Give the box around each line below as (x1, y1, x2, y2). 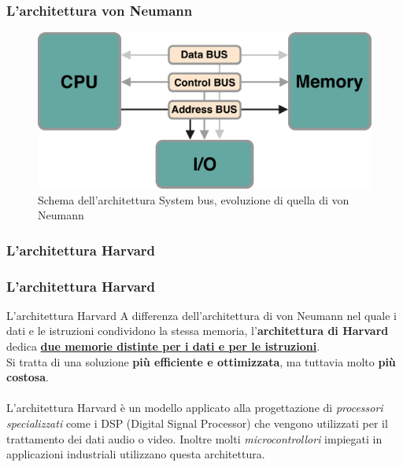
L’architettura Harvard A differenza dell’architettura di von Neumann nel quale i (6, 307, 397, 323)
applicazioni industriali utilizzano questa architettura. (6, 446, 265, 462)
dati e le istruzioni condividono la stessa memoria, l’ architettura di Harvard (6, 322, 389, 339)
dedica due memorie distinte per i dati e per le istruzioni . (6, 338, 320, 354)
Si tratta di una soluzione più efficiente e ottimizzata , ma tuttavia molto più (6, 353, 396, 370)
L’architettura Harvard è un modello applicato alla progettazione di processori (6, 399, 383, 416)
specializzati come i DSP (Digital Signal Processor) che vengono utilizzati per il (6, 414, 388, 431)
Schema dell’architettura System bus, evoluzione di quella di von (38, 191, 349, 208)
